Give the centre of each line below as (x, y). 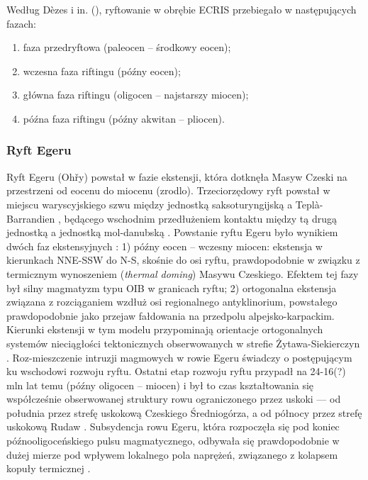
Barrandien (31, 218)
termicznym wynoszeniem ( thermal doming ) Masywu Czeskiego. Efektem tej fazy (183, 273)
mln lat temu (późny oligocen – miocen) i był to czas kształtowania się (160, 385)
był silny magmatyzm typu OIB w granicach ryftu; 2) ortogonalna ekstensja (172, 288)
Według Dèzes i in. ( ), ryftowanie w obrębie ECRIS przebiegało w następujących (182, 9)
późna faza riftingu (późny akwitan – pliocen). (124, 118)
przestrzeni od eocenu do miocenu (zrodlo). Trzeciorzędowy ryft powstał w (168, 190)
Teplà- (309, 204)
